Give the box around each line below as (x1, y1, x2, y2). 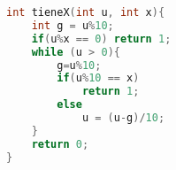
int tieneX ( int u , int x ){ (6, 6, 165, 19)
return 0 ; (31, 137, 89, 151)
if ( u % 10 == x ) (57, 72, 140, 85)
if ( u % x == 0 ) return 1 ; (31, 32, 172, 45)
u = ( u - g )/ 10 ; (81, 112, 165, 124)
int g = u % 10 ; (31, 19, 114, 32)
